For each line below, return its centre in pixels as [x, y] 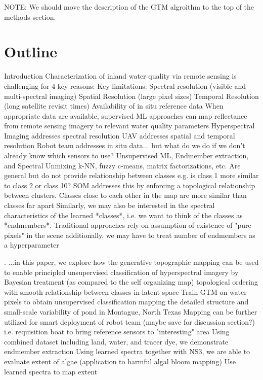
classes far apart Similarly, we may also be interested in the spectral [109, 205]
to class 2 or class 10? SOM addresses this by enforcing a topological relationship [130, 185]
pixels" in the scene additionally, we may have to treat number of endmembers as [130, 235]
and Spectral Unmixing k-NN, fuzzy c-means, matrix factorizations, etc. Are [122, 165]
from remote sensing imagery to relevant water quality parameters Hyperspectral [129, 126]
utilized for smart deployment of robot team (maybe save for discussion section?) [130, 321]
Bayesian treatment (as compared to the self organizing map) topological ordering [131, 282]
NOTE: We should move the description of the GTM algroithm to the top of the [129, 7]
